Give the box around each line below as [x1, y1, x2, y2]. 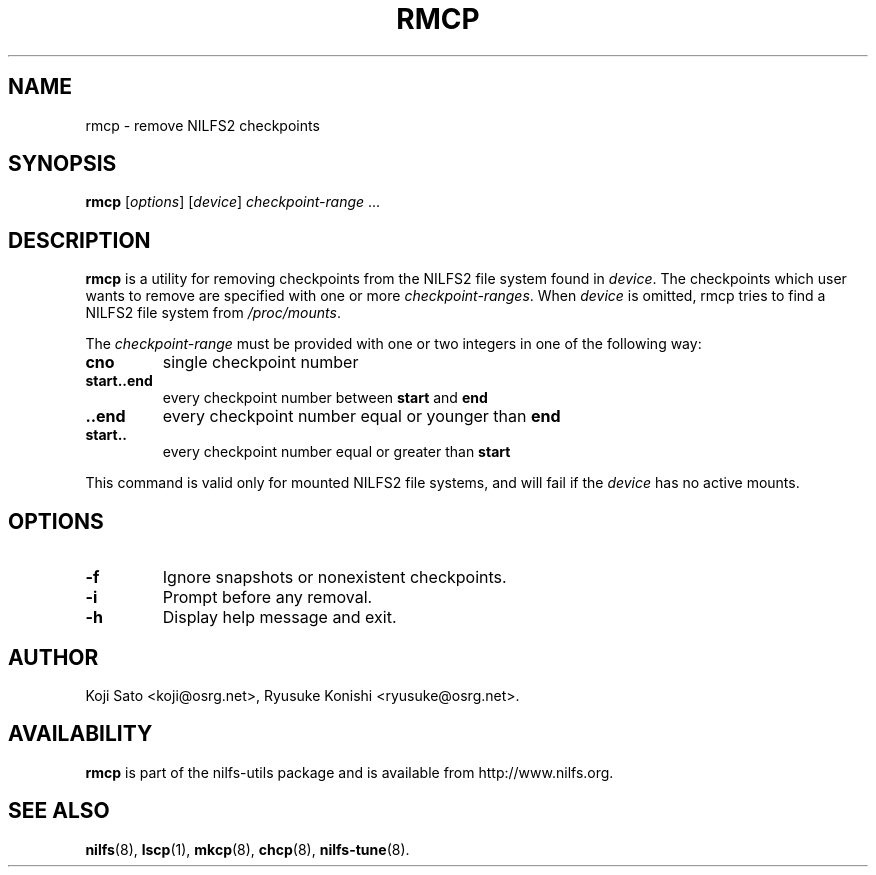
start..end [85, 372, 153, 390]
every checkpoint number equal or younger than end [162, 406, 561, 427]
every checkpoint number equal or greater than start [162, 443, 511, 461]
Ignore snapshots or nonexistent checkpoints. [162, 567, 507, 588]
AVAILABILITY [8, 721, 153, 747]
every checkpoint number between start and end [162, 389, 488, 407]
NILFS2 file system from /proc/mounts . [85, 304, 341, 322]
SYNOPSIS [8, 151, 117, 177]
